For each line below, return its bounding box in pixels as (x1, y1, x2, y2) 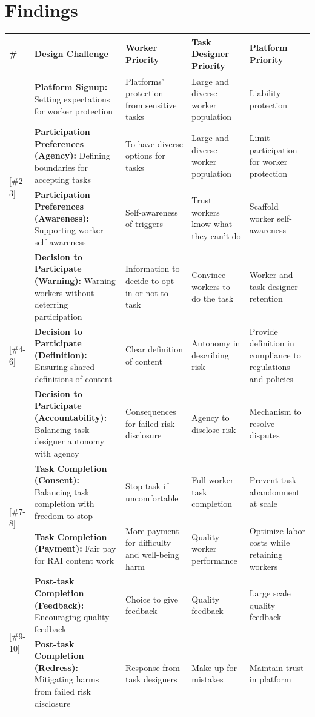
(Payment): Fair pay (34, 542, 116, 555)
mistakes (191, 673, 224, 686)
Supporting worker (34, 223, 104, 236)
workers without (34, 286, 94, 299)
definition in (249, 337, 294, 349)
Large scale (249, 587, 291, 599)
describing (191, 348, 229, 361)
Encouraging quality (34, 610, 110, 623)
